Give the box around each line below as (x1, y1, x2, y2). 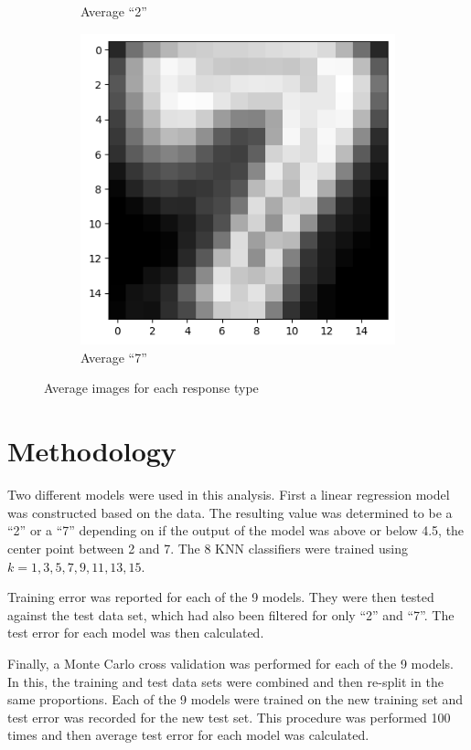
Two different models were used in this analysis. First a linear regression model (7, 485, 450, 504)
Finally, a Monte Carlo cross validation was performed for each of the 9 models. (7, 653, 454, 672)
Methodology (7, 432, 177, 470)
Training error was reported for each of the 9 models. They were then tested (7, 587, 434, 607)
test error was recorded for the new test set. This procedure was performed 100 (7, 707, 451, 726)
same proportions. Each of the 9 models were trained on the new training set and (7, 690, 464, 709)
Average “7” (80, 347, 147, 366)
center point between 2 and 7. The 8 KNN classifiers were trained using (7, 538, 408, 557)
